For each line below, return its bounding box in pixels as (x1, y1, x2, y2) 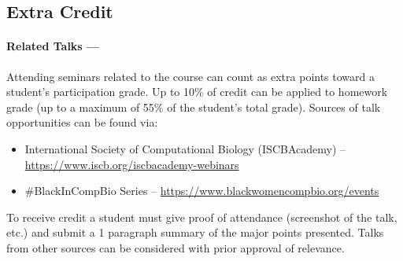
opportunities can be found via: (6, 114, 158, 130)
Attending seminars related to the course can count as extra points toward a (6, 68, 375, 84)
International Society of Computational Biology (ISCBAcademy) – (24, 140, 346, 156)
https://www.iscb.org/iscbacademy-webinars (24, 156, 239, 172)
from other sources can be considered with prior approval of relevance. (6, 239, 345, 255)
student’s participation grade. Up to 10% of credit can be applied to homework (6, 83, 388, 100)
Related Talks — (6, 38, 100, 54)
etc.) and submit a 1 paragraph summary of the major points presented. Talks (6, 224, 384, 241)
